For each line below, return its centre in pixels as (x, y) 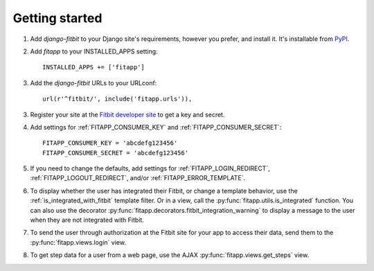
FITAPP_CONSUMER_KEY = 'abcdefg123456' (110, 143)
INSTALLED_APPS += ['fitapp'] (94, 67)
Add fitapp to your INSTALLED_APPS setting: (94, 51)
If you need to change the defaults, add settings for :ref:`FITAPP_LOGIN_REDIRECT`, (150, 168)
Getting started (57, 18)
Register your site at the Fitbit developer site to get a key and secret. (127, 114)
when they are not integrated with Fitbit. (87, 220)
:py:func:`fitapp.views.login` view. (78, 242)
